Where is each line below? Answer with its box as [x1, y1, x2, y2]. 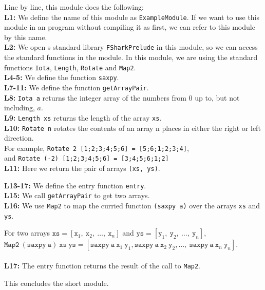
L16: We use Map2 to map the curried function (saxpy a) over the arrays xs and [4, 200, 260, 211]
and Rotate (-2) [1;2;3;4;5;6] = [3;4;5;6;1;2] [4, 152, 169, 163]
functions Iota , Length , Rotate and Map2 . [4, 62, 136, 72]
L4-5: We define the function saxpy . [4, 72, 119, 83]
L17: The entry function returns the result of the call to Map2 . [4, 260, 201, 270]
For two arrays [4, 227, 50, 238]
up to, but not [195, 92, 240, 103]
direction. [4, 132, 34, 143]
